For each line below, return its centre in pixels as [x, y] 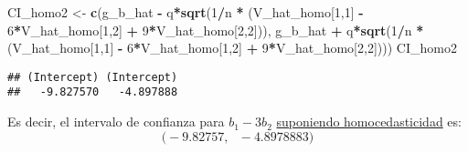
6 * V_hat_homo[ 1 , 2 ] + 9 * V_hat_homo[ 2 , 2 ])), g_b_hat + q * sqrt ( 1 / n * [216, 30]
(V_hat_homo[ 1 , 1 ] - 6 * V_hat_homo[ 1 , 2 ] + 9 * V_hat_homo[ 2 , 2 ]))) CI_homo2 [232, 48]
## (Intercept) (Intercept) [93, 77]
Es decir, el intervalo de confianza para [116, 122]
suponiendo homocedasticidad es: [369, 122]
